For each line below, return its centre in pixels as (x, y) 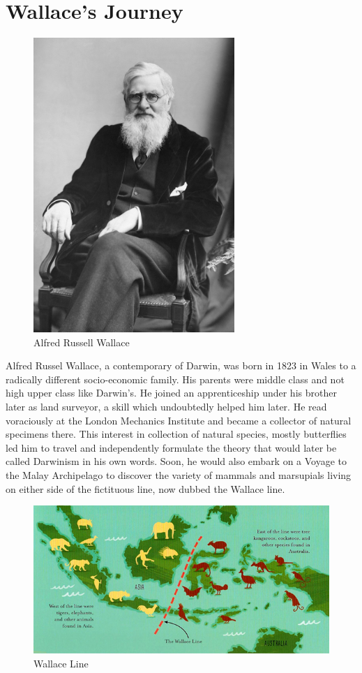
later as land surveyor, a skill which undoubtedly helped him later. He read (166, 406)
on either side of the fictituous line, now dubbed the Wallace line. (145, 488)
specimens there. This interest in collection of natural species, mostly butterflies (176, 434)
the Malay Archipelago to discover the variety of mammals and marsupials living (179, 474)
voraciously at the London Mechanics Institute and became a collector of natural (179, 420)
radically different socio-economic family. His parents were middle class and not (175, 379)
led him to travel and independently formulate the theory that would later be (171, 447)
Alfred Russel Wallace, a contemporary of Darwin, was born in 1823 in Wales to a (181, 365)
